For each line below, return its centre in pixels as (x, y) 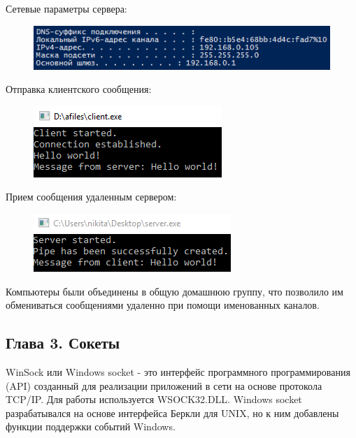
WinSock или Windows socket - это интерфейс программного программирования (178, 372)
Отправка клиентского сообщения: (79, 89)
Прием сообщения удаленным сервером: (91, 197)
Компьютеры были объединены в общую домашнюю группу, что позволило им (175, 291)
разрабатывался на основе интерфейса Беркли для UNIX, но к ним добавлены (172, 413)
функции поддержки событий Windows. (91, 426)
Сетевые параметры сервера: (66, 8)
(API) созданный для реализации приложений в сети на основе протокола (164, 385)
